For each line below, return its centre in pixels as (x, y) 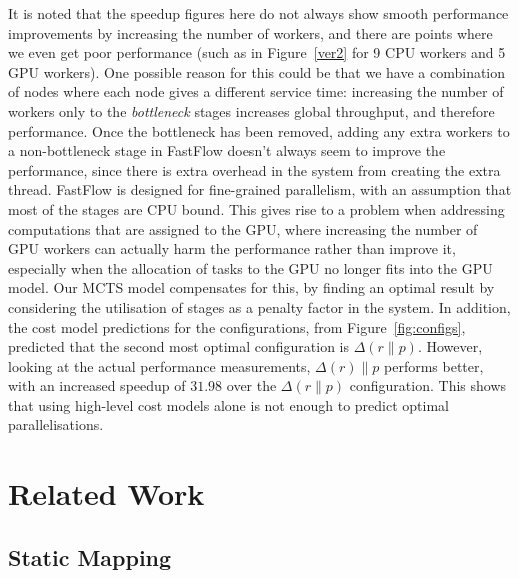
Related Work (106, 493)
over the (251, 385)
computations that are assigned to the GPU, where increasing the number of (243, 228)
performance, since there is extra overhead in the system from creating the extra (254, 169)
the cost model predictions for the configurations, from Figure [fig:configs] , (237, 326)
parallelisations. (56, 424)
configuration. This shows (428, 385)
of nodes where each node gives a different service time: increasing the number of (256, 91)
